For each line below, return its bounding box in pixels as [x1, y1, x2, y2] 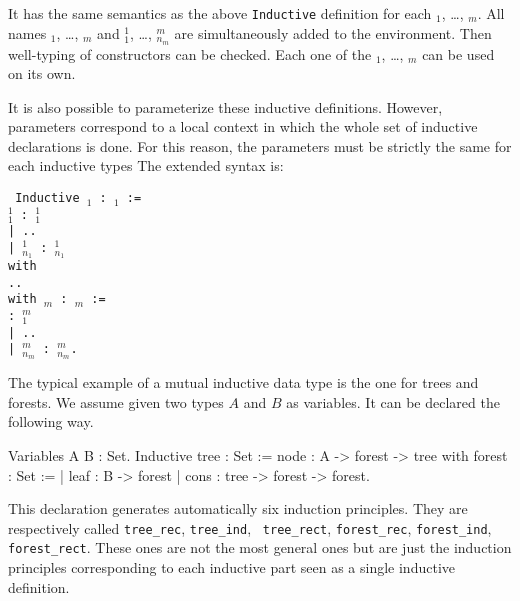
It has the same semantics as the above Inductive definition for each [8, 3, 432, 23]
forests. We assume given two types [8, 391, 224, 412]
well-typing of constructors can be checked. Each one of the [8, 43, 372, 64]
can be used [422, 43, 495, 64]
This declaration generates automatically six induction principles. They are [8, 498, 468, 519]
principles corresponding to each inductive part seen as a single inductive [8, 557, 455, 578]
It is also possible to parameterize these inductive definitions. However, [8, 96, 443, 117]
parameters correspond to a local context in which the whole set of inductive [8, 116, 478, 137]
